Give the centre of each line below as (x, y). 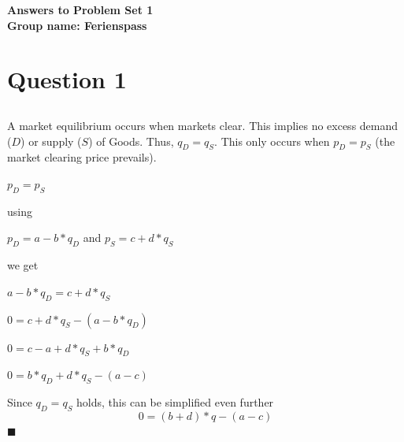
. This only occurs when (272, 141)
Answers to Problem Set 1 (80, 9)
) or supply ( (51, 141)
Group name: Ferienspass (77, 25)
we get (23, 265)
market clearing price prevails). (82, 157)
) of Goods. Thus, (131, 141)
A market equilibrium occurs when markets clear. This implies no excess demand (203, 125)
